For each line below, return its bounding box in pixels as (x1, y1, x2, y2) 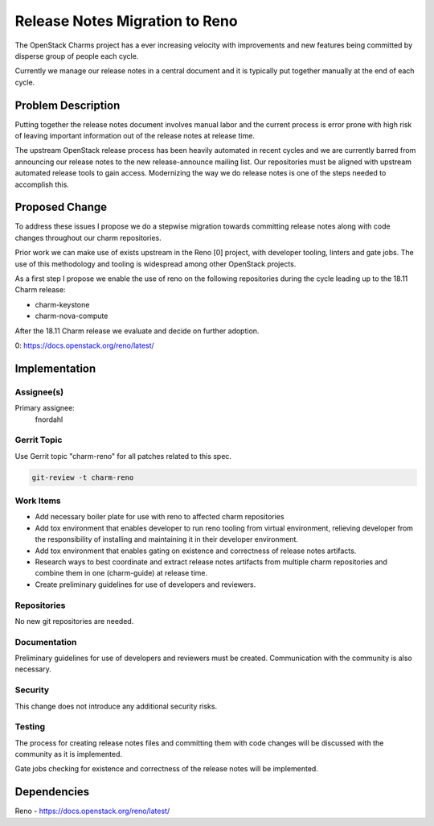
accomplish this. (14, 180, 70, 189)
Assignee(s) (14, 386, 64, 398)
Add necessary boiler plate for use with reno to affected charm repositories (35, 512, 285, 522)
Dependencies (14, 785, 90, 799)
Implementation (14, 361, 96, 375)
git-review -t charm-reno (31, 473, 134, 482)
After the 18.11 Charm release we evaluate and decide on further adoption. (14, 326, 260, 336)
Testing (14, 721, 46, 733)
